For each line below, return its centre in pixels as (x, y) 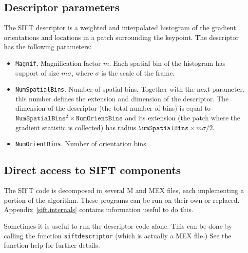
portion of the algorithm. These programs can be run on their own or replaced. (122, 200)
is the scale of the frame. (138, 72)
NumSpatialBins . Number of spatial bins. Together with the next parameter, (130, 89)
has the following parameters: (48, 47)
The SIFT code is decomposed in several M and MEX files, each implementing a (124, 190)
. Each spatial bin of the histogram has (167, 63)
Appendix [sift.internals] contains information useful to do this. (99, 209)
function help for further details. (52, 245)
